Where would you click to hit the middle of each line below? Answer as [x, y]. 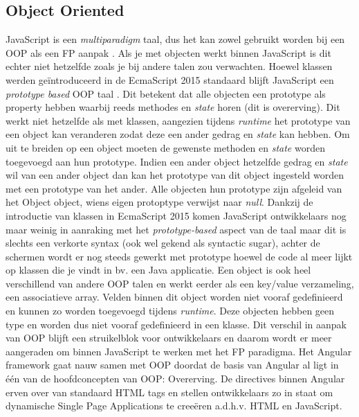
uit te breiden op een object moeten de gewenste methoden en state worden [165, 147]
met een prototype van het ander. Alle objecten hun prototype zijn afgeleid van [174, 188]
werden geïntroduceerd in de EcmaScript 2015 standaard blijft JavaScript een [170, 79]
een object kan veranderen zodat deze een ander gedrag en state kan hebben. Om [178, 134]
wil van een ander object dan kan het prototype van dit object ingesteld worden [175, 175]
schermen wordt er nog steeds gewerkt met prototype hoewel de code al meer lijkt [179, 256]
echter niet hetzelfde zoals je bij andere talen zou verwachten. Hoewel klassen [169, 66]
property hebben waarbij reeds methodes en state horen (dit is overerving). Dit [173, 107]
